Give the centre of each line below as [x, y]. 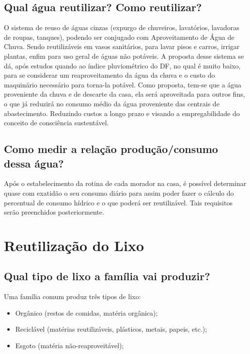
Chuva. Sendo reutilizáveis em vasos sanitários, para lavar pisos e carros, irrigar [122, 46]
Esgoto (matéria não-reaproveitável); [70, 346]
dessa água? [34, 163]
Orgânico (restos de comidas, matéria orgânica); [86, 312]
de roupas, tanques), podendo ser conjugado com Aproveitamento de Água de [119, 37]
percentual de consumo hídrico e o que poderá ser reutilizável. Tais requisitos [118, 202]
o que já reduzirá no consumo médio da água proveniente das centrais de [112, 103]
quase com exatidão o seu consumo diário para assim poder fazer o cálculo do [119, 193]
